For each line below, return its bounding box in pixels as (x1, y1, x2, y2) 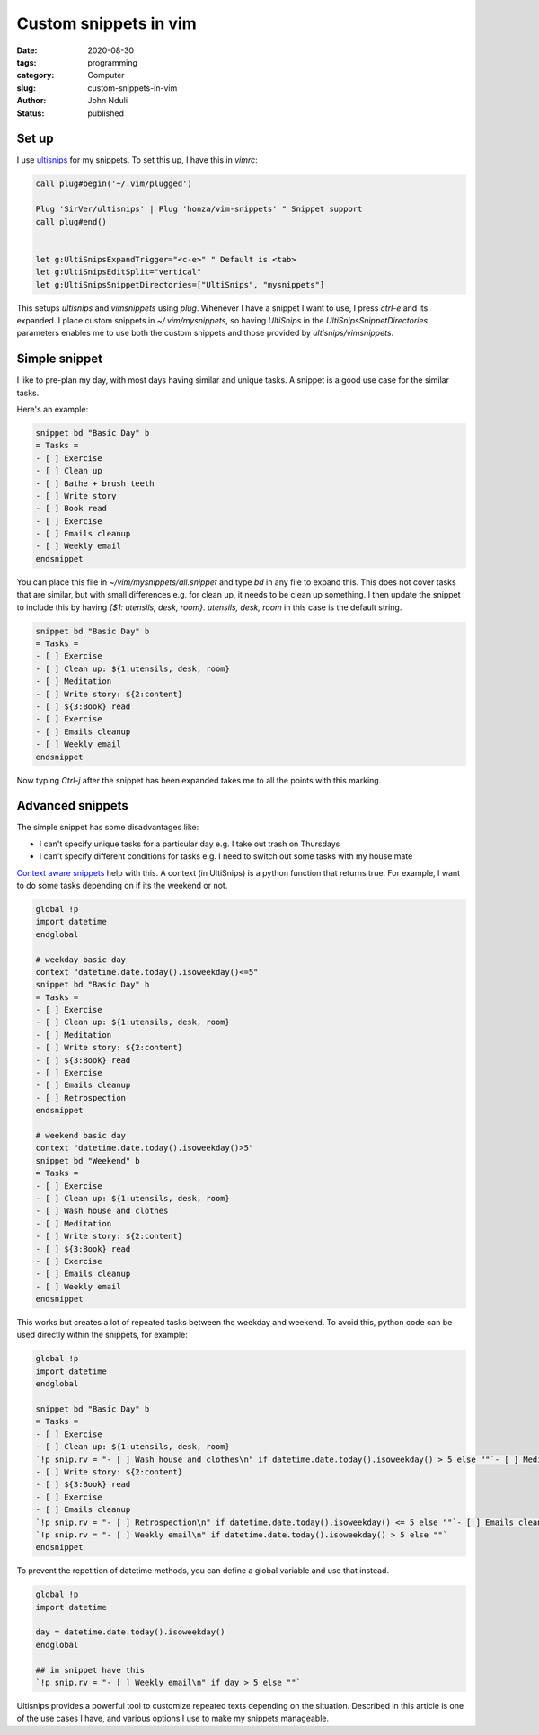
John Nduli (87, 95, 128, 106)
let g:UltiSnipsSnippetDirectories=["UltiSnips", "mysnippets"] (35, 279, 325, 289)
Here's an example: (16, 403, 89, 414)
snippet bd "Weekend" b (35, 1155, 141, 1165)
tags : (16, 57, 37, 67)
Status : (16, 108, 45, 119)
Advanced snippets (16, 798, 129, 813)
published (87, 108, 125, 119)
